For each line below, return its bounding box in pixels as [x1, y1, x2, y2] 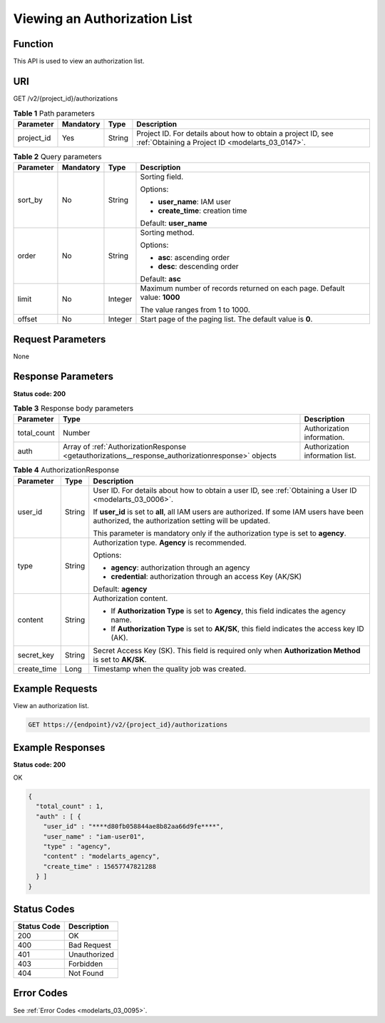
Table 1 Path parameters [13, 108, 96, 118]
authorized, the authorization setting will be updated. [93, 515, 271, 525]
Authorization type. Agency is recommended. [93, 538, 247, 548]
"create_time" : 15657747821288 [43, 862, 157, 870]
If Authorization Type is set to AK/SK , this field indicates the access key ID [111, 623, 364, 633]
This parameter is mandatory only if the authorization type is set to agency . [93, 528, 346, 538]
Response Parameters [13, 371, 114, 383]
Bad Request [68, 940, 112, 950]
